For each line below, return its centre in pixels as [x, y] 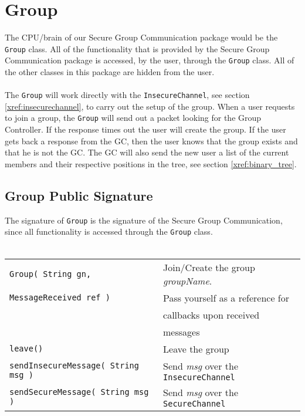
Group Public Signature [79, 195]
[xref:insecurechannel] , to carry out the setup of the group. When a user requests [150, 106]
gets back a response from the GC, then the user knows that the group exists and [151, 141]
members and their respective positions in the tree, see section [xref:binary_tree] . [151, 163]
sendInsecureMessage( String [74, 366]
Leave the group [196, 349]
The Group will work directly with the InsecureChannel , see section [127, 95]
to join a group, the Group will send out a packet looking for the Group [133, 118]
